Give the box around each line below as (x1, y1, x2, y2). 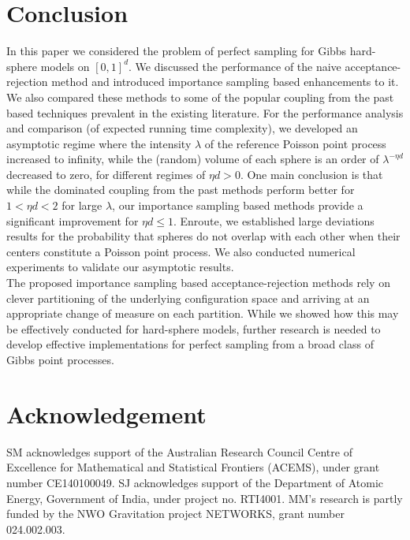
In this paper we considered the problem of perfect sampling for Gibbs (6, 43, 347, 59)
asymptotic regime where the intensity (6, 135, 192, 151)
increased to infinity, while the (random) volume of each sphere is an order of (6, 151, 379, 167)
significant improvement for (6, 212, 139, 229)
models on (40, 58, 90, 74)
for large (61, 197, 102, 214)
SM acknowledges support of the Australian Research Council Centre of (6, 443, 352, 460)
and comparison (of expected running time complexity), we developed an (6, 120, 358, 136)
